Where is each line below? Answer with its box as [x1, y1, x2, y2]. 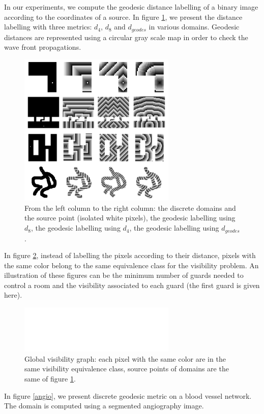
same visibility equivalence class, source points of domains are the [24, 363, 229, 374]
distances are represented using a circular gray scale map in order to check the [4, 31, 248, 42]
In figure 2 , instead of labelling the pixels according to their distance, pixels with [4, 250, 256, 261]
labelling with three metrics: [4, 21, 92, 32]
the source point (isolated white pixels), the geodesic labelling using [24, 212, 236, 223]
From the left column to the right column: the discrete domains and [24, 202, 236, 213]
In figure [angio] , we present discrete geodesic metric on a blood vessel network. [4, 390, 252, 401]
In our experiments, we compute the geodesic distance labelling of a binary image [4, 2, 258, 12]
